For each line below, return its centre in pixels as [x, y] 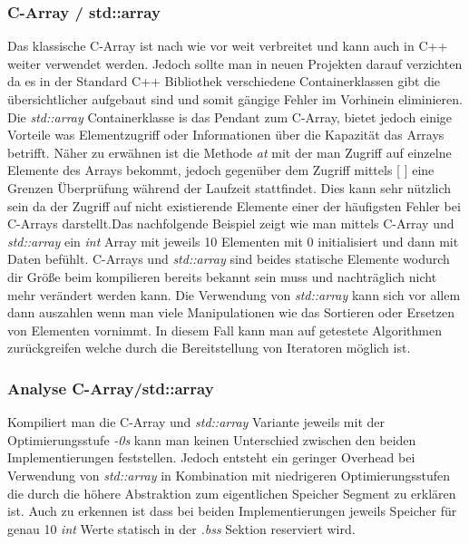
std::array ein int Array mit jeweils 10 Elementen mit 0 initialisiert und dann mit [233, 241]
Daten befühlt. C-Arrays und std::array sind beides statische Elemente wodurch [229, 259]
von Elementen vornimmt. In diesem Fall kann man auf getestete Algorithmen [225, 330]
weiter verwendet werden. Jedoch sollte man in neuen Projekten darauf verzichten [235, 63]
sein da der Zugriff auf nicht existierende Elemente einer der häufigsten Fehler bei [234, 205]
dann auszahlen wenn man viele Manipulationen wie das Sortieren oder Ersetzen [231, 312]
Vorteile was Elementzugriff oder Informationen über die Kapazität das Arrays [226, 135]
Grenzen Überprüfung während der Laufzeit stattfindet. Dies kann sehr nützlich [230, 187]
